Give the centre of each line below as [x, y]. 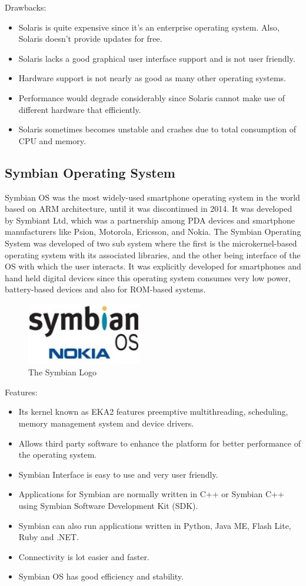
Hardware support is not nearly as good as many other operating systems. [152, 78]
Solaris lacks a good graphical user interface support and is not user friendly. [157, 58]
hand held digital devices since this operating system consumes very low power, [148, 277]
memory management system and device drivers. [106, 423]
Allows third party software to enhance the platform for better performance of [160, 443]
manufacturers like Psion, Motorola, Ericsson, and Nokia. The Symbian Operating [153, 232]
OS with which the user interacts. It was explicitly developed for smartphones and [153, 266]
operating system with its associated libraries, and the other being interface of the [153, 254]
